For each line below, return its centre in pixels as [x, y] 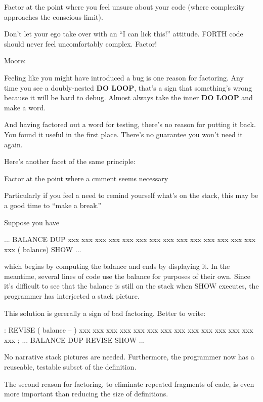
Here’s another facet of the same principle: [70, 161]
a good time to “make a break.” [53, 205]
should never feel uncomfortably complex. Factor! [81, 43]
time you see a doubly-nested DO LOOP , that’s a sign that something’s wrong [128, 87]
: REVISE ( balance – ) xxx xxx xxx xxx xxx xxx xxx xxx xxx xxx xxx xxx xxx [129, 330]
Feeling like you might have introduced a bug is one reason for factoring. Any [124, 77]
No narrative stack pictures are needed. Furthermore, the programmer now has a [129, 357]
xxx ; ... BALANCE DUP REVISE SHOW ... [75, 339]
